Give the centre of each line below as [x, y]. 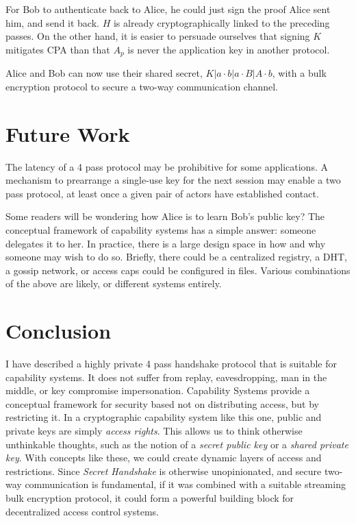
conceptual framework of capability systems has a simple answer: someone [161, 229]
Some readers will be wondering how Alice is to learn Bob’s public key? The [165, 216]
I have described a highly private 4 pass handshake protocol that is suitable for [171, 364]
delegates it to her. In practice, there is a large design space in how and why [166, 243]
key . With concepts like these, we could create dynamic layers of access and [164, 458]
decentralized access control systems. [82, 511]
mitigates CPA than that [58, 49]
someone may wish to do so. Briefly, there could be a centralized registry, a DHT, [177, 257]
